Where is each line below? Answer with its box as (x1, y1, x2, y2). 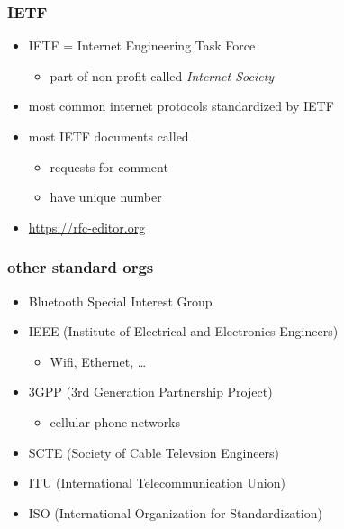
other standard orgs (7, 256, 154, 278)
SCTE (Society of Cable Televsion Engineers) (28, 442, 280, 461)
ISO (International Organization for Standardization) (28, 503, 322, 522)
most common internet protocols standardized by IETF (28, 96, 334, 115)
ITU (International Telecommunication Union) (28, 473, 285, 492)
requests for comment (50, 157, 168, 176)
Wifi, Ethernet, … (50, 351, 147, 370)
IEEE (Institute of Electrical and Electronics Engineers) (28, 322, 339, 341)
